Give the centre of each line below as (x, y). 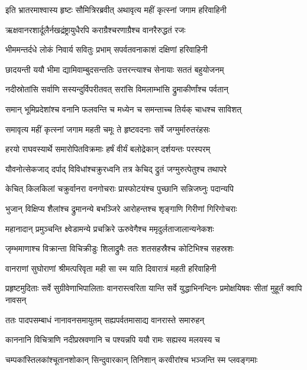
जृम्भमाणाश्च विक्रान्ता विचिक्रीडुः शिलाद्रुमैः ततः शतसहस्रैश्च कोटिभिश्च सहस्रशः (120, 248)
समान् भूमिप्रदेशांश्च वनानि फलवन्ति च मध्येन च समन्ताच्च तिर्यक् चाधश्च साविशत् (124, 109)
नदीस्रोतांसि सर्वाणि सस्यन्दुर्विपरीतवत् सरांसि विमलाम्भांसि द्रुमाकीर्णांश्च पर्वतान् (117, 89)
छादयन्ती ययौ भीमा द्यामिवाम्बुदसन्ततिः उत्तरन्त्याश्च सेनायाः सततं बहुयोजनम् (115, 69)
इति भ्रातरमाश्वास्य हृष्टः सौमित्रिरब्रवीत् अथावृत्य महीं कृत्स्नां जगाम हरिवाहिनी (116, 9)
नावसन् (16, 299)
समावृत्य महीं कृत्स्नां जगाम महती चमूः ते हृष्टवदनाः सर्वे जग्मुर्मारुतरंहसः (108, 129)
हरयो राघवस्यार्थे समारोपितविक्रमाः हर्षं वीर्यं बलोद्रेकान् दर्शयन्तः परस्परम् (108, 149)
